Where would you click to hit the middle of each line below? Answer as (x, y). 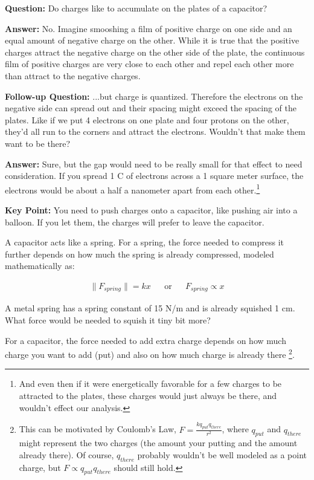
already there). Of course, (66, 454)
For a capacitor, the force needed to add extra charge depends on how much (146, 340)
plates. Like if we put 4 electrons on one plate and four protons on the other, (147, 119)
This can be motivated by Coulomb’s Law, (98, 429)
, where (235, 429)
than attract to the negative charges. (73, 75)
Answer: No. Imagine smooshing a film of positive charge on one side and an (149, 28)
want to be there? (38, 143)
